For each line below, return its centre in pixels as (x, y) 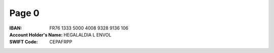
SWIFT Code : (24, 42)
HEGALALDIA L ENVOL (88, 34)
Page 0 (24, 13)
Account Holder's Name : (36, 34)
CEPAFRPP (61, 42)
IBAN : (16, 28)
